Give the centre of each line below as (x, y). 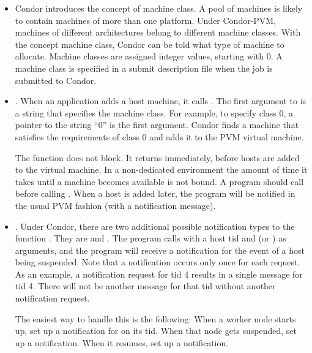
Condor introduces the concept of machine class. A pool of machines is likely (159, 8)
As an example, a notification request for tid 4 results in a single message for (159, 274)
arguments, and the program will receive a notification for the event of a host (160, 250)
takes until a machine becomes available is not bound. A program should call (159, 181)
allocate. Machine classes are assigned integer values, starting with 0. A (149, 56)
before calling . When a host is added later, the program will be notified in (155, 193)
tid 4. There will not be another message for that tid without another (145, 286)
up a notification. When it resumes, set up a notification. (122, 342)
